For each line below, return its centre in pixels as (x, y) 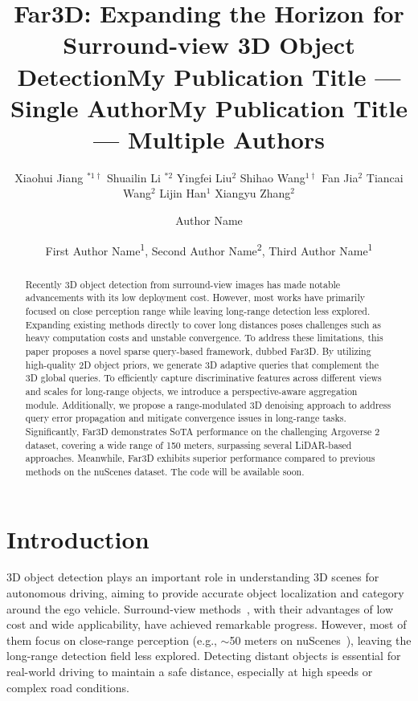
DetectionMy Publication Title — (209, 76)
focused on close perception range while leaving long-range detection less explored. (198, 311)
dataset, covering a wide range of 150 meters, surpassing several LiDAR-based (189, 444)
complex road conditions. (68, 687)
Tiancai (385, 177)
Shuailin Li (134, 177)
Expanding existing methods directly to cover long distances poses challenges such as (203, 324)
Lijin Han (183, 193)
